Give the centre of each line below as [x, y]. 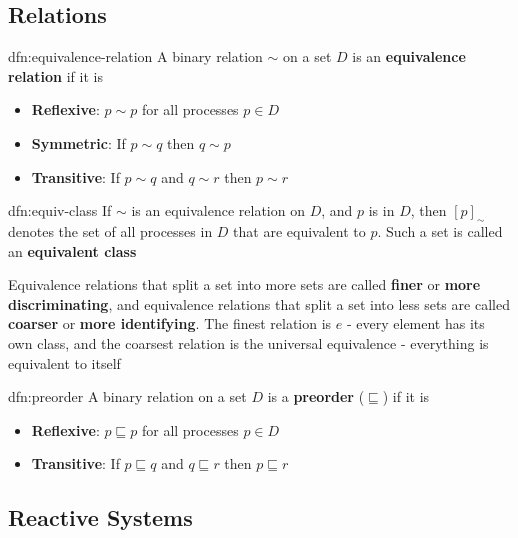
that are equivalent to [299, 230]
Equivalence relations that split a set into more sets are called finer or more [244, 284]
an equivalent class [72, 250]
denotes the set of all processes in [110, 230]
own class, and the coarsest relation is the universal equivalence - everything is [248, 342]
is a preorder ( [316, 396]
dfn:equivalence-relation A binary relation [135, 56]
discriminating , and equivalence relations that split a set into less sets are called [259, 303]
